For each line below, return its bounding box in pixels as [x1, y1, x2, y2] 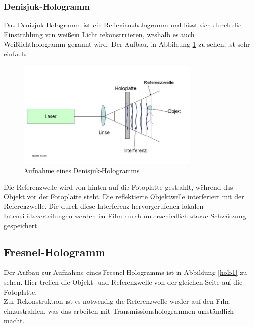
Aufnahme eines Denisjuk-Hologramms [24, 165, 140, 175]
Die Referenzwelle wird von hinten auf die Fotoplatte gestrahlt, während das [4, 182, 233, 192]
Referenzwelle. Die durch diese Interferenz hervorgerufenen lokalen [4, 201, 203, 211]
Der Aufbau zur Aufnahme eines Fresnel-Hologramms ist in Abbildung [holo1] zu [4, 267, 247, 277]
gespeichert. [4, 220, 39, 230]
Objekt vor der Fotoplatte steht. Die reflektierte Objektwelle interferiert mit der [4, 191, 244, 201]
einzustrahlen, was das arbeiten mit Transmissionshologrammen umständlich [4, 305, 234, 316]
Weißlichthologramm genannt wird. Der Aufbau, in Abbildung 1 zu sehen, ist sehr [4, 39, 250, 49]
